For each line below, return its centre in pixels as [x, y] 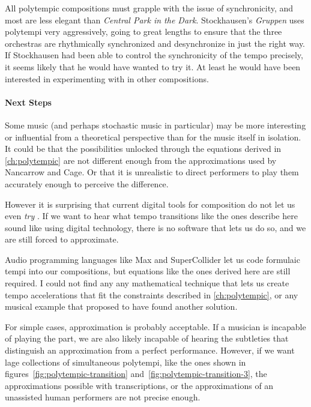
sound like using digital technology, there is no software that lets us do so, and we [155, 227]
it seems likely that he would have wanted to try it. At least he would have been [153, 66]
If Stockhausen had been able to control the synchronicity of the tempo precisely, [154, 55]
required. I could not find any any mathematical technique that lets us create [147, 283]
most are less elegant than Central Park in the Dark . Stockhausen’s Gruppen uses [155, 20]
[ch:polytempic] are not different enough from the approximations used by [141, 160]
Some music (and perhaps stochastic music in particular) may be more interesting [155, 125]
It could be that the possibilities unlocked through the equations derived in [143, 149]
